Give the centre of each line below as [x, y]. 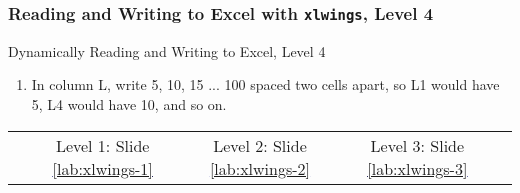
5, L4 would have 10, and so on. [129, 103]
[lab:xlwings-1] [102, 168]
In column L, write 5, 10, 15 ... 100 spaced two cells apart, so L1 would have [265, 84]
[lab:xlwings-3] [417, 168]
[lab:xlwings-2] [260, 168]
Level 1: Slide [102, 145]
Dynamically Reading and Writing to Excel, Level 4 [167, 50]
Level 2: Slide [260, 145]
